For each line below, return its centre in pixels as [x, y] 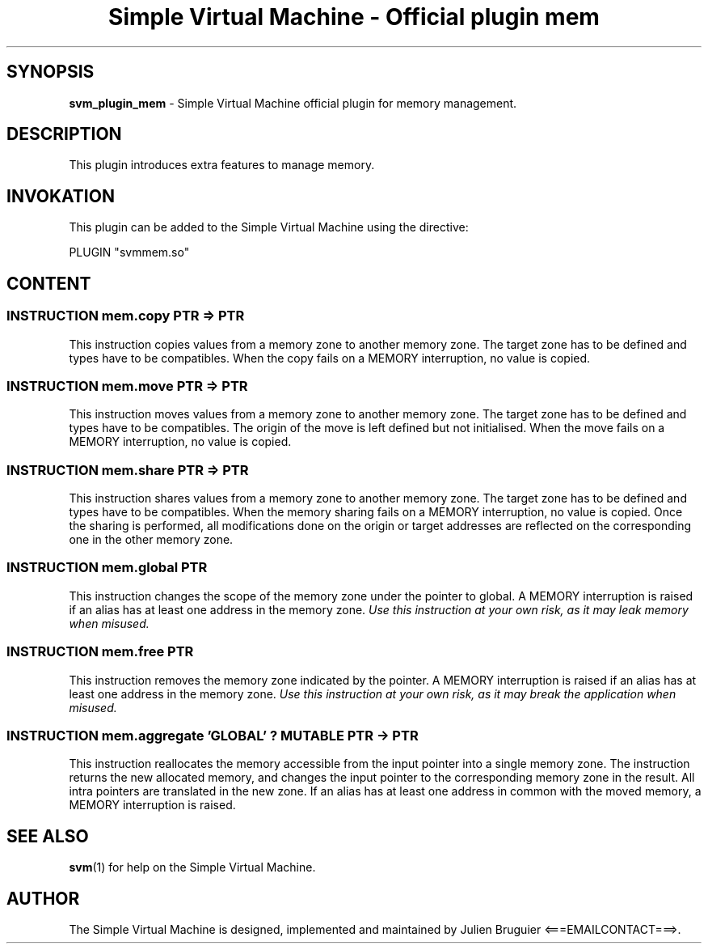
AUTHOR [43, 898]
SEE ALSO [48, 836]
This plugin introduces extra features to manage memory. [222, 165]
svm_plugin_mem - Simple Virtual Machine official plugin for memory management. [293, 103]
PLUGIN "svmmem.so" [129, 252]
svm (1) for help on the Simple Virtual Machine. [192, 867]
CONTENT [49, 283]
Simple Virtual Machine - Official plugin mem [354, 17]
